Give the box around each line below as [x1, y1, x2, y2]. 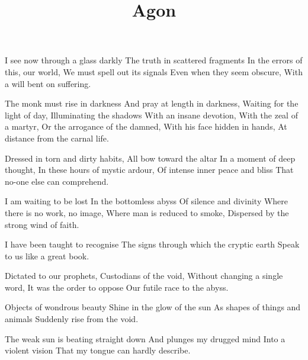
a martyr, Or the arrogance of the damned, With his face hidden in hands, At [5, 120, 287, 133]
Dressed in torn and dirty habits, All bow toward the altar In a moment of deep [5, 152, 296, 164]
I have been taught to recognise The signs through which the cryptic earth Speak [5, 238, 300, 250]
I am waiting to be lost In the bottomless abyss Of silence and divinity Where [5, 195, 288, 207]
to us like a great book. [5, 249, 89, 262]
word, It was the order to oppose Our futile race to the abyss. [5, 281, 229, 293]
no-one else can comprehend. [5, 175, 109, 187]
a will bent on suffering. [5, 77, 91, 89]
